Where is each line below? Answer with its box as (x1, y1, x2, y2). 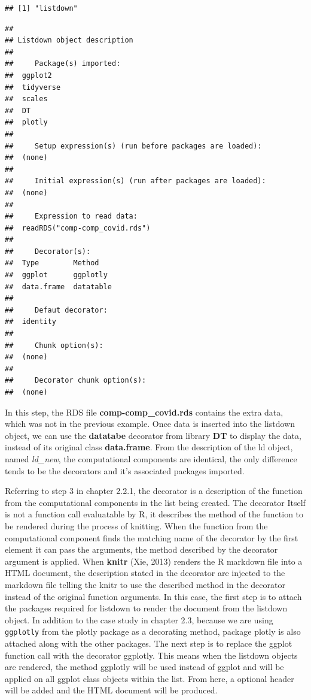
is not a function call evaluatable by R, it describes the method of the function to (5, 508, 304, 520)
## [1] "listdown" (5, 4, 78, 13)
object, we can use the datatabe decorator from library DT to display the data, (5, 429, 301, 441)
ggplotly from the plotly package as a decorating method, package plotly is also (5, 625, 301, 638)
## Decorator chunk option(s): (5, 376, 147, 385)
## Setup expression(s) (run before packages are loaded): (5, 141, 262, 150)
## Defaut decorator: (5, 305, 108, 314)
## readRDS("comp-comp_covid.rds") (5, 223, 151, 232)
